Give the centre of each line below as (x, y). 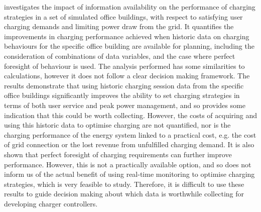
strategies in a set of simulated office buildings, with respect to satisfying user (123, 16)
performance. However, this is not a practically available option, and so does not (128, 164)
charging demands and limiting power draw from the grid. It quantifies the (119, 26)
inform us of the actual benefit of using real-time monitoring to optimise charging (129, 174)
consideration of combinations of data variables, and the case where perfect (120, 56)
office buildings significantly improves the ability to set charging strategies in (122, 95)
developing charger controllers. (51, 203)
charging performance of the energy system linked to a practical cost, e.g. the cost (130, 134)
